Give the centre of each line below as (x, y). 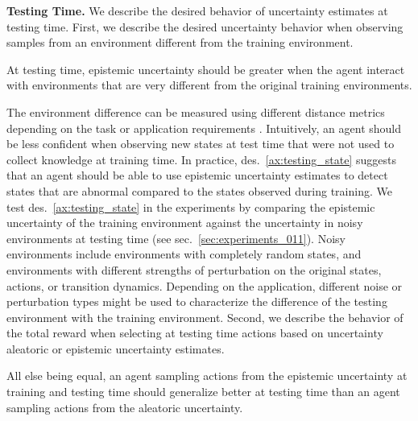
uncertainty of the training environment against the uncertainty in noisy (185, 223)
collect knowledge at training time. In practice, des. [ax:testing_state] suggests (201, 159)
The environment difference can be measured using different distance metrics (196, 111)
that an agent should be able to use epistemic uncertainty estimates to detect (197, 175)
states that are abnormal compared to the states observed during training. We (199, 190)
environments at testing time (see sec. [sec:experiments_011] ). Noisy (176, 238)
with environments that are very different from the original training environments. (209, 85)
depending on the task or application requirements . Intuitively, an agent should (204, 128)
